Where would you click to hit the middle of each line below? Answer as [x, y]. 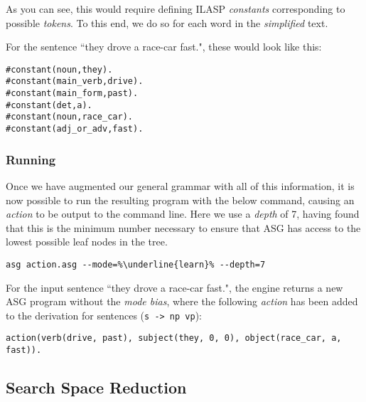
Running [31, 159]
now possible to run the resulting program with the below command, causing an [180, 200]
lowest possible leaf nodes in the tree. [87, 242]
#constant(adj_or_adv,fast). [75, 129]
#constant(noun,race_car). [69, 117]
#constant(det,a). [49, 105]
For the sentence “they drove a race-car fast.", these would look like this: [164, 47]
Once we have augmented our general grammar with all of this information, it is [180, 185]
